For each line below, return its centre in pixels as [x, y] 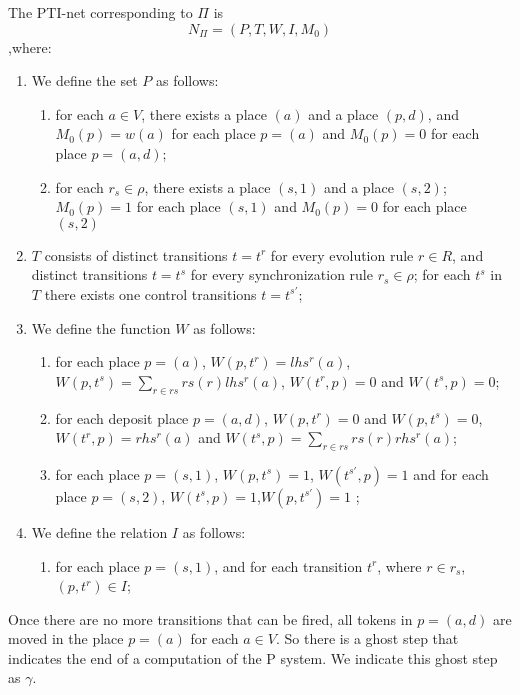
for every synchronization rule [281, 274]
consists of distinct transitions [136, 254]
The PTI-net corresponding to [100, 12]
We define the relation [99, 531]
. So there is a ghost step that [367, 638]
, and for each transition [288, 565]
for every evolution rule [342, 254]
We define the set [84, 80]
